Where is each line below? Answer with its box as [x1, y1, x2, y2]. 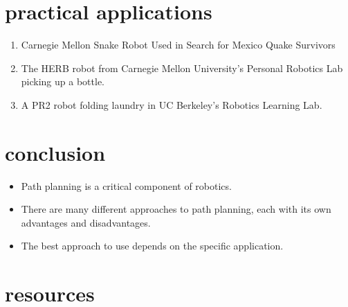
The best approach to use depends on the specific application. [21, 238, 284, 253]
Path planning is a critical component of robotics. [21, 178, 232, 193]
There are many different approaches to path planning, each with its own [21, 202, 331, 216]
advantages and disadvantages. [21, 215, 151, 229]
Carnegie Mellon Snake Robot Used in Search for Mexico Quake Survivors [21, 37, 336, 52]
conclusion [5, 138, 106, 166]
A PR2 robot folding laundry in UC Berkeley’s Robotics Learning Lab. [21, 97, 322, 112]
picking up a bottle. [21, 74, 104, 89]
